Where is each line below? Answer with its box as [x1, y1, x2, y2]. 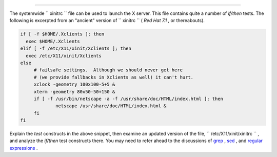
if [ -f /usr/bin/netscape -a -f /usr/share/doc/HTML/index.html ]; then [33, 95, 223, 102]
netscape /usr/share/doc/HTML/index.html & [55, 103, 167, 109]
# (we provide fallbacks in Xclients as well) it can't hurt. [33, 74, 194, 80]
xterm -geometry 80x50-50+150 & [33, 89, 115, 94]
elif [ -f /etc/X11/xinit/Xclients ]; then [20, 46, 132, 51]
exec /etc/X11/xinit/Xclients [26, 53, 102, 58]
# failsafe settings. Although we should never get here [33, 67, 183, 73]
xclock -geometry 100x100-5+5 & [33, 82, 115, 87]
